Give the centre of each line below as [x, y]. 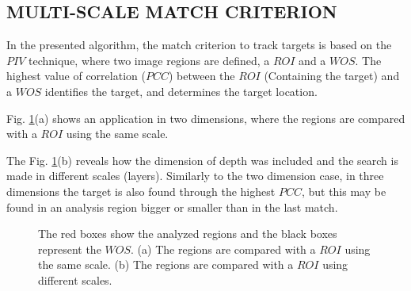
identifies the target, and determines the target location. [181, 91]
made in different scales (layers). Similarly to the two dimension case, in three [195, 176]
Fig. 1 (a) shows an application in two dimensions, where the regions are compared [206, 118]
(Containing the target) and [332, 76]
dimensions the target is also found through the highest [141, 191]
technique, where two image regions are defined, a [149, 60]
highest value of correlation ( [76, 76]
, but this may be [344, 191]
